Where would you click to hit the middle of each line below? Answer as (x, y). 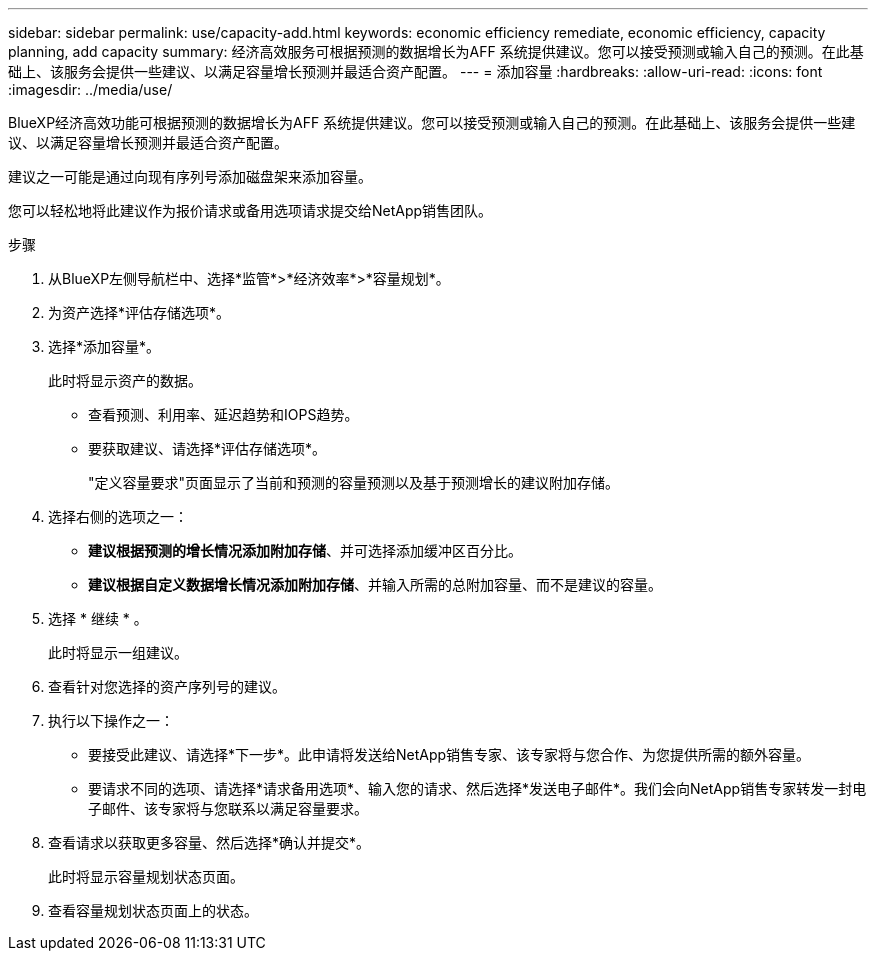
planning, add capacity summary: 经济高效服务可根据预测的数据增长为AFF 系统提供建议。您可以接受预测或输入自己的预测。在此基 (436, 51)
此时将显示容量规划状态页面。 (146, 876)
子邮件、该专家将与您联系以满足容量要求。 (228, 808)
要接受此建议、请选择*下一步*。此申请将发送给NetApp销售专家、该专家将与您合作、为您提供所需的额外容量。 (449, 754)
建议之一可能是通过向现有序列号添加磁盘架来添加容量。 (190, 176)
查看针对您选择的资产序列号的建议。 (167, 686)
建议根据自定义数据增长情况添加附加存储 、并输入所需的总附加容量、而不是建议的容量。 (375, 584)
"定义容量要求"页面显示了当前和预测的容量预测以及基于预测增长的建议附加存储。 (354, 482)
